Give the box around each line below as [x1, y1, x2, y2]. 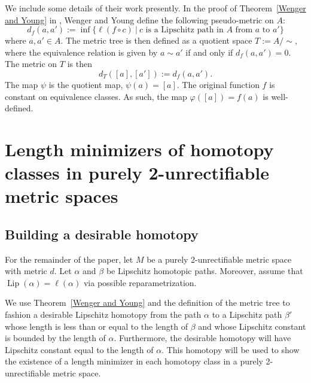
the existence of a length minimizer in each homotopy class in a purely [5, 355, 263, 367]
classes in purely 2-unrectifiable [5, 160, 270, 185]
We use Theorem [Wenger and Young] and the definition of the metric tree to [5, 296, 290, 309]
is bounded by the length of [5, 332, 106, 344]
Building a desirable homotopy [5, 224, 199, 243]
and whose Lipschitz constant [198, 320, 306, 332]
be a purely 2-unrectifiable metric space [147, 253, 292, 265]
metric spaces [5, 184, 118, 208]
